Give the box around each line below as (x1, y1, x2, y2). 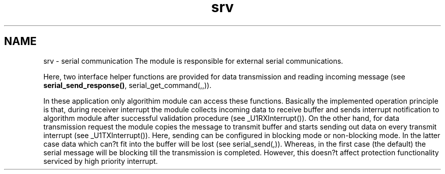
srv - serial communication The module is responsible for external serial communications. (43, 56, 343, 65)
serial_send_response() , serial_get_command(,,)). (43, 80, 212, 90)
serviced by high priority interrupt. (43, 156, 158, 165)
